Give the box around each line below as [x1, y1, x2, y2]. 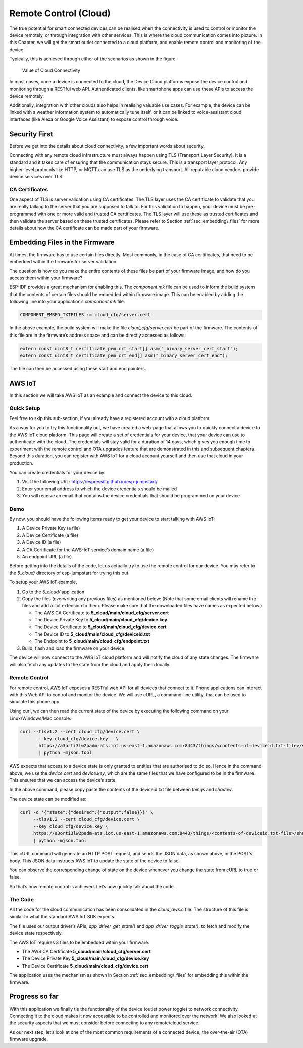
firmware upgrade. [9, 1036, 48, 1042]
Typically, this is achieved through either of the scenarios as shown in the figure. [9, 56, 177, 62]
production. [9, 460, 34, 466]
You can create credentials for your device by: [9, 469, 106, 475]
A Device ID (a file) [22, 539, 61, 546]
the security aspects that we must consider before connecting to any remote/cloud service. [9, 1020, 200, 1026]
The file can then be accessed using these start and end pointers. [9, 365, 146, 371]
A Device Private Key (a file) [22, 525, 80, 531]
